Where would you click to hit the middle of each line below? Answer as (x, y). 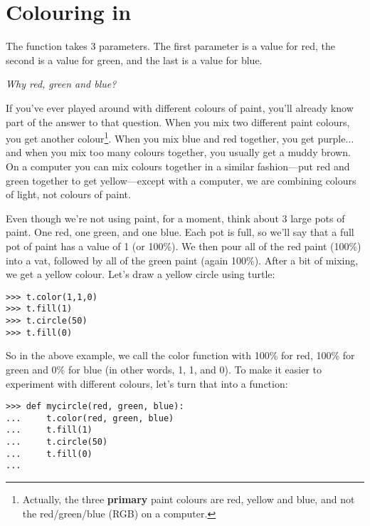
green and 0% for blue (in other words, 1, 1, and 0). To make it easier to (164, 369)
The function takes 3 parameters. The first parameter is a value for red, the (170, 46)
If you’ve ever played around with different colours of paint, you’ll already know (180, 107)
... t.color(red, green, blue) (90, 418)
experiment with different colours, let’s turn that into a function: (147, 383)
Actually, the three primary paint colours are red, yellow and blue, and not (189, 499)
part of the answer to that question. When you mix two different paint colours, (178, 122)
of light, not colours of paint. (68, 194)
